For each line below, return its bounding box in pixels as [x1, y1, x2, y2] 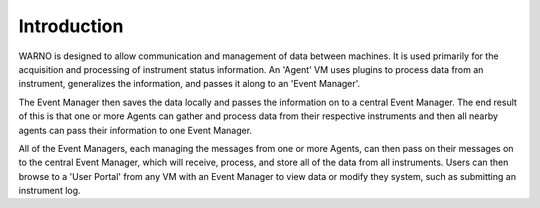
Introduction [18, 15, 124, 37]
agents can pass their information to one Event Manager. [18, 124, 253, 136]
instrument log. [18, 185, 81, 197]
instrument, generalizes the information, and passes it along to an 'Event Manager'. [18, 78, 361, 90]
